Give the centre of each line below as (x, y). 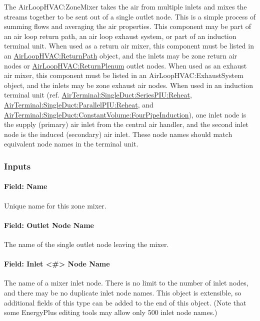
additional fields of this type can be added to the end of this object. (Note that (125, 302)
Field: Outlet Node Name (49, 225)
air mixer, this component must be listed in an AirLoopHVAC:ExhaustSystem (124, 75)
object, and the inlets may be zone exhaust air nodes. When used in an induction (129, 85)
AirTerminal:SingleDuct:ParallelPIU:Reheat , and (79, 104)
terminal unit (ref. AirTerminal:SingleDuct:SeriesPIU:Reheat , (98, 95)
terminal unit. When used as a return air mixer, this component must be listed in (129, 46)
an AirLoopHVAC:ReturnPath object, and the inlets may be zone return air (121, 55)
